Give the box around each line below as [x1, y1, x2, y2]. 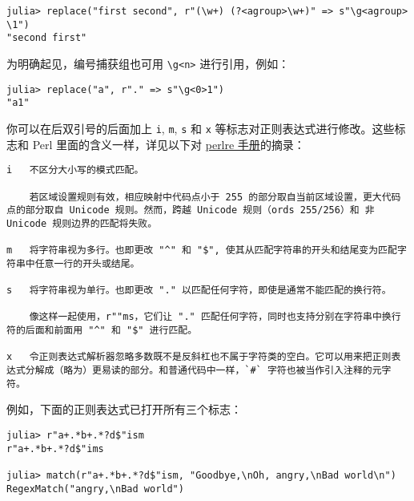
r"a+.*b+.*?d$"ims [6, 442, 104, 455]
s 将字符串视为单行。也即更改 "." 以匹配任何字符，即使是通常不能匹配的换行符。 [6, 285, 392, 297]
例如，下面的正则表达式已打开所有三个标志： [6, 401, 242, 418]
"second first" [6, 32, 87, 44]
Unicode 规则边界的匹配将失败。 [6, 217, 158, 229]
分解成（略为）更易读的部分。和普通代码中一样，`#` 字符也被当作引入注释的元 [25, 365, 382, 377]
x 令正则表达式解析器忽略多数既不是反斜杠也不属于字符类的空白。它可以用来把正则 [6, 351, 392, 363]
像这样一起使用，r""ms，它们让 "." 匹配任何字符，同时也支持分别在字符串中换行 [29, 311, 401, 323]
